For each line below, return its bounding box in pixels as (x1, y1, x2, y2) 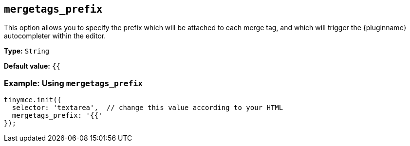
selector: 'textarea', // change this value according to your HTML (12, 104, 283, 112)
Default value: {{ (4, 62, 60, 71)
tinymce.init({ (4, 96, 62, 104)
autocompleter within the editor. (4, 32, 106, 40)
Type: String (4, 47, 50, 55)
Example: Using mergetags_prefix (4, 78, 143, 88)
